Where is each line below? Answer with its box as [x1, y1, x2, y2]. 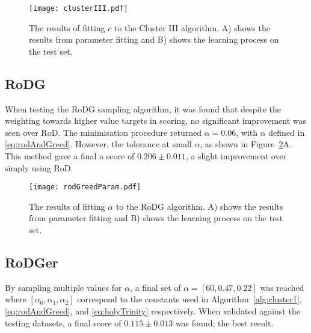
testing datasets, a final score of [5, 316, 122, 329]
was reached [260, 281, 304, 293]
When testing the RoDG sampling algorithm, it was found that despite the [5, 102, 281, 115]
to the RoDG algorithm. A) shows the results [115, 200, 283, 212]
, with [236, 126, 258, 138]
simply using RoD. [5, 161, 73, 174]
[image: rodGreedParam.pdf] [29, 183, 141, 192]
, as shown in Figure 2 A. [200, 138, 292, 150]
